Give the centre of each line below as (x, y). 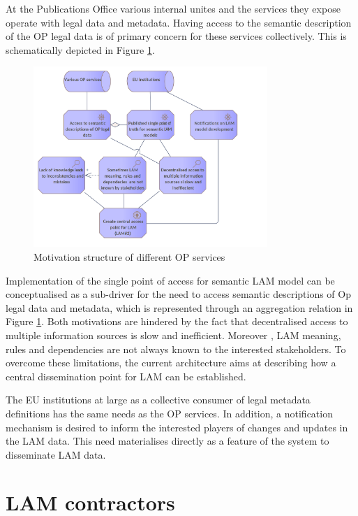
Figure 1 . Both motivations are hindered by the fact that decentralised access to (177, 321)
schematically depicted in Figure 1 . (80, 49)
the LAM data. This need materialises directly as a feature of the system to (167, 441)
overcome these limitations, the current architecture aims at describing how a (171, 363)
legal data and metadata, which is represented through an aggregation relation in (179, 307)
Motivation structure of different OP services (129, 256)
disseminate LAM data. (56, 454)
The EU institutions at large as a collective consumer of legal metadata (158, 400)
